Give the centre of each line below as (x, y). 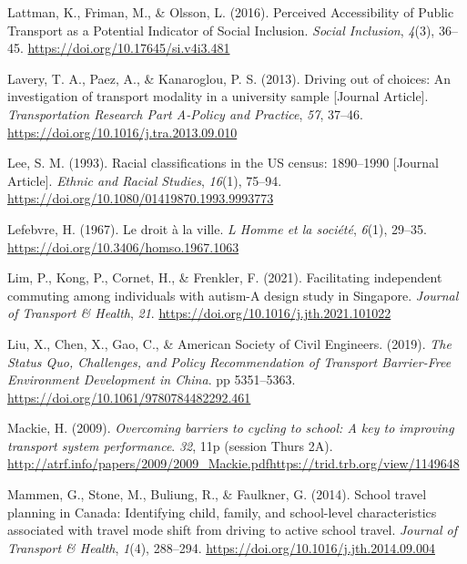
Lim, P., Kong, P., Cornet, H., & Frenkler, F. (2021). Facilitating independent (225, 277)
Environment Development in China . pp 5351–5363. (152, 379)
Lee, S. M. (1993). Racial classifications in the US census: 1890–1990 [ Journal (223, 163)
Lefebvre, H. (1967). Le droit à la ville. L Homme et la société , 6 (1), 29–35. (218, 228)
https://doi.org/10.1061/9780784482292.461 (129, 397)
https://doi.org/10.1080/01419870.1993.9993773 (141, 198)
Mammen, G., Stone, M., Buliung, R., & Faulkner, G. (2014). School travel (217, 494)
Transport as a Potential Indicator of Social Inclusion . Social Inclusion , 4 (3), (221, 30)
